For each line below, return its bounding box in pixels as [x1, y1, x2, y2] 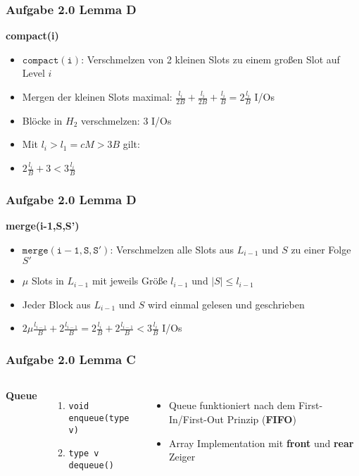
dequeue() [68, 461, 114, 471]
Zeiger [168, 449, 196, 464]
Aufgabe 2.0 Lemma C [6, 351, 136, 368]
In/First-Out [168, 412, 225, 427]
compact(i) [6, 28, 59, 43]
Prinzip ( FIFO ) [227, 412, 296, 427]
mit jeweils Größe [92, 273, 168, 288]
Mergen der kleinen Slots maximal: [22, 89, 172, 104]
